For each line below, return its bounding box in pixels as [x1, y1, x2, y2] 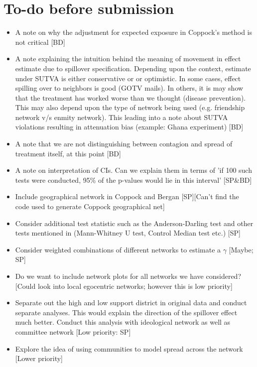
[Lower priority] [15, 353, 63, 364]
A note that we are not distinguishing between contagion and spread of [15, 138, 233, 149]
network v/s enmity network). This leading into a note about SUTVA [15, 112, 228, 122]
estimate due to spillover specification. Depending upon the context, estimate [15, 63, 251, 73]
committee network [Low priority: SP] [15, 326, 131, 337]
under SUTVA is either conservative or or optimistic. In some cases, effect [15, 73, 241, 83]
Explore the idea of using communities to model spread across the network [15, 343, 243, 354]
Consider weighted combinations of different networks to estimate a [15, 244, 221, 254]
